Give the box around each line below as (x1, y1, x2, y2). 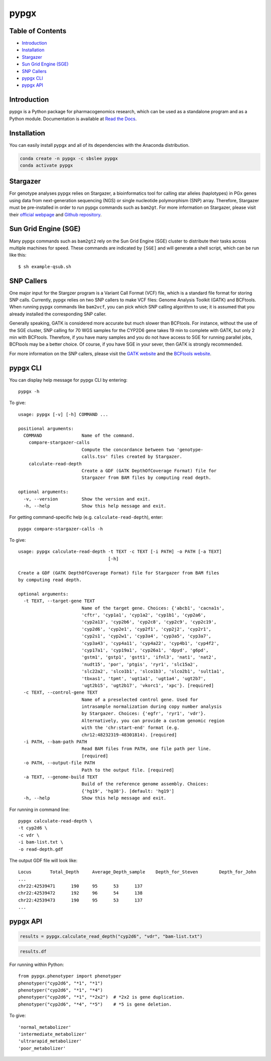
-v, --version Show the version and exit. (23, 496, 151, 502)
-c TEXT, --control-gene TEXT (23, 690, 98, 695)
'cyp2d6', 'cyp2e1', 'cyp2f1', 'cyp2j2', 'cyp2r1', (81, 626, 212, 632)
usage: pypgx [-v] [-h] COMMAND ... (18, 412, 108, 417)
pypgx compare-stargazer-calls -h (18, 526, 103, 532)
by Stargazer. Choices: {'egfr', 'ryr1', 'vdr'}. (81, 711, 206, 716)
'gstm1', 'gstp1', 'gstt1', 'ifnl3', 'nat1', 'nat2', (81, 655, 217, 660)
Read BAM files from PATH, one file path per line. (81, 746, 212, 752)
